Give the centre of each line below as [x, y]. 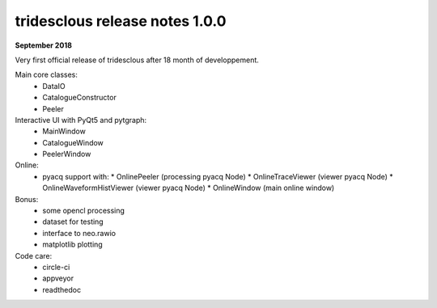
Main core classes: [47, 75]
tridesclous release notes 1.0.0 [121, 21]
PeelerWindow [67, 154]
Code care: [34, 255]
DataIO [54, 86]
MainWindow [64, 131]
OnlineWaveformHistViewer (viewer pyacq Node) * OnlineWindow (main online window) [189, 188]
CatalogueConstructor [79, 98]
